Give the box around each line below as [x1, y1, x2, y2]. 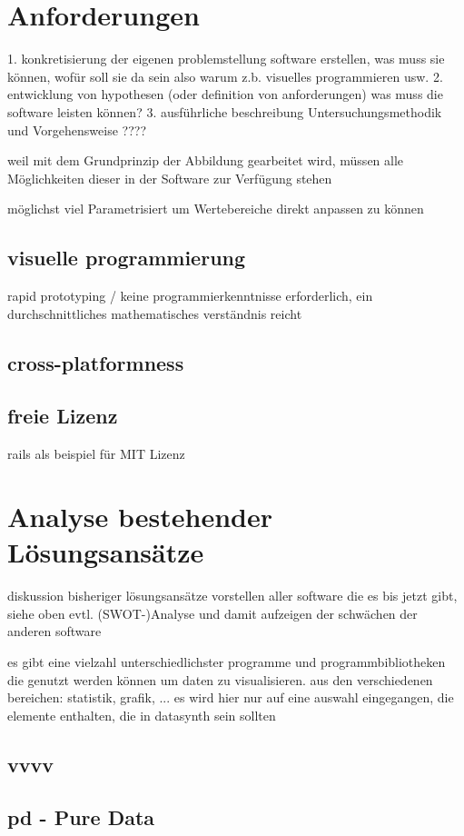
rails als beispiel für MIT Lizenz [7, 444, 185, 463]
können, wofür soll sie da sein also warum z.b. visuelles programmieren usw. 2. [7, 66, 443, 85]
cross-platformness [7, 348, 184, 376]
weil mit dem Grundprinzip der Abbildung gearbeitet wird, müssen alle [7, 151, 404, 170]
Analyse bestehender [7, 498, 272, 535]
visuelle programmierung [7, 244, 246, 272]
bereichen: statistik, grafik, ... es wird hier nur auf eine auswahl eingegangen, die [7, 688, 454, 707]
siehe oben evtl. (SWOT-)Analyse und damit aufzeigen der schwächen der [7, 603, 418, 622]
